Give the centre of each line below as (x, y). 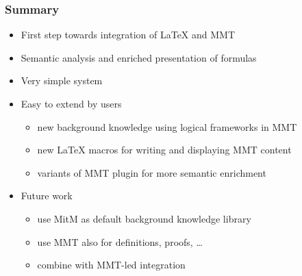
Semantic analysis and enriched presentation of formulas (139, 57)
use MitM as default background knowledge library (144, 218)
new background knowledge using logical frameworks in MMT (167, 126)
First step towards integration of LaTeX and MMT (128, 35)
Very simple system (62, 80)
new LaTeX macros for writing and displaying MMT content (164, 150)
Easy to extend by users (71, 103)
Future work (47, 196)
